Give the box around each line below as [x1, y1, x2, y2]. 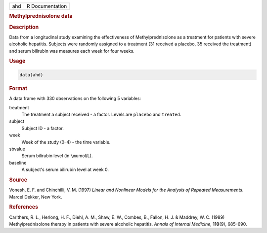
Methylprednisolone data [9, 13, 73, 20]
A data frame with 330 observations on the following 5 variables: [9, 96, 141, 101]
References [9, 203, 39, 210]
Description [9, 24, 39, 31]
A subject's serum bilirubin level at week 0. [21, 166, 109, 172]
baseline [9, 160, 27, 166]
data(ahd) [19, 72, 44, 77]
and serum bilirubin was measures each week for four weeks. [9, 48, 134, 54]
